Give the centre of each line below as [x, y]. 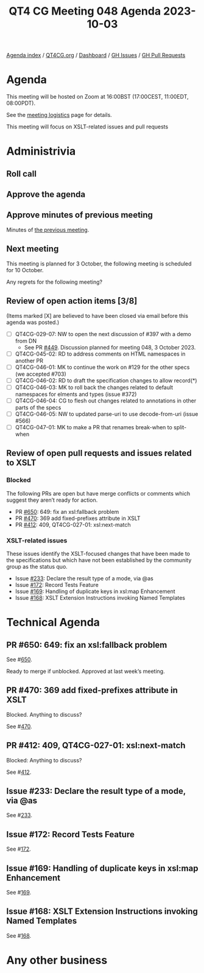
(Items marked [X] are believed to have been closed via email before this [97, 315]
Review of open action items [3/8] [72, 301]
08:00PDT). [21, 103]
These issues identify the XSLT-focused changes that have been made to [98, 554]
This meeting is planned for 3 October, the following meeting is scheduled [99, 264]
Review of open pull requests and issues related [99, 453]
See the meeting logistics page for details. [59, 115]
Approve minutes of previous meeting [80, 215]
